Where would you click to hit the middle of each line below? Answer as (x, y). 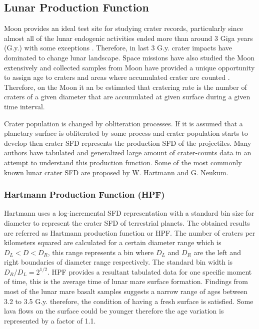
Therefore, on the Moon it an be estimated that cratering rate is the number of (125, 87)
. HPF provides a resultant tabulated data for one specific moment (150, 271)
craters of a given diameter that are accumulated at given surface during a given (127, 97)
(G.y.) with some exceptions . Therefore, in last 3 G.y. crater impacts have (118, 48)
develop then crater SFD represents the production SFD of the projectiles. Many (128, 143)
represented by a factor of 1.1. (50, 320)
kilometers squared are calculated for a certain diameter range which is (113, 242)
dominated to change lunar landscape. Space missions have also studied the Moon (129, 57)
